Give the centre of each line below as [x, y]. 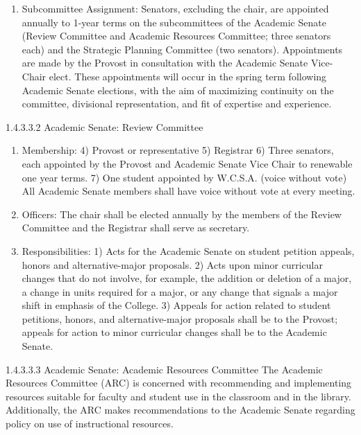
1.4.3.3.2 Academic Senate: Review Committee [104, 126]
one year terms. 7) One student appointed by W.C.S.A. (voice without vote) [184, 177]
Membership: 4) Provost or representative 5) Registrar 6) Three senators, [178, 150]
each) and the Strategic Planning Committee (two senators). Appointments [182, 49]
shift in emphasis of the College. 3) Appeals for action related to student [176, 305]
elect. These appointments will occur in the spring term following [188, 76]
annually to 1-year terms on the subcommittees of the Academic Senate [174, 22]
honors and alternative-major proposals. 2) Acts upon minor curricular [172, 264]
